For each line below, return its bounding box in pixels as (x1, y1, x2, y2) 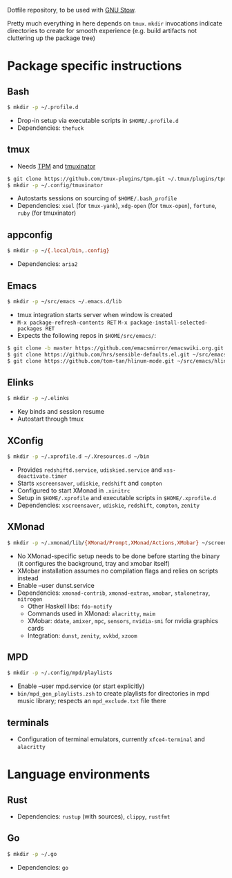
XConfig (7, 435, 43, 446)
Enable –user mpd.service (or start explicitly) (17, 682, 145, 690)
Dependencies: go (17, 863, 69, 871)
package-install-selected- (130, 319, 209, 326)
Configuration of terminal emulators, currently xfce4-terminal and (17, 735, 205, 743)
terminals (7, 716, 50, 728)
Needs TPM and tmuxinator (17, 162, 96, 170)
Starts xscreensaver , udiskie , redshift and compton (17, 479, 162, 487)
